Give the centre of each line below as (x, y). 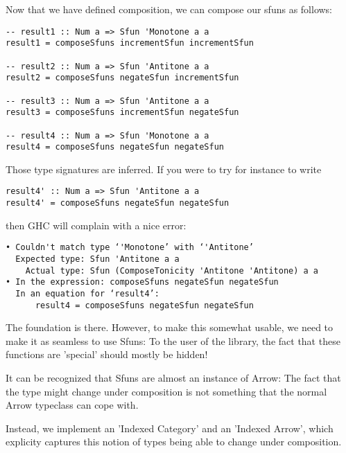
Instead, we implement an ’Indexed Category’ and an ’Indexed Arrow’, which (170, 428)
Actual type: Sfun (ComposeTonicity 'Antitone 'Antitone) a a (172, 270)
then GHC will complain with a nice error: (96, 225)
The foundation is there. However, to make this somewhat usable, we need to (170, 327)
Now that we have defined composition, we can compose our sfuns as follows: (169, 9)
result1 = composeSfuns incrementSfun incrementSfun (130, 43)
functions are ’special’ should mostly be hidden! (107, 354)
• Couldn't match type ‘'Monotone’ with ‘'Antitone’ (130, 248)
